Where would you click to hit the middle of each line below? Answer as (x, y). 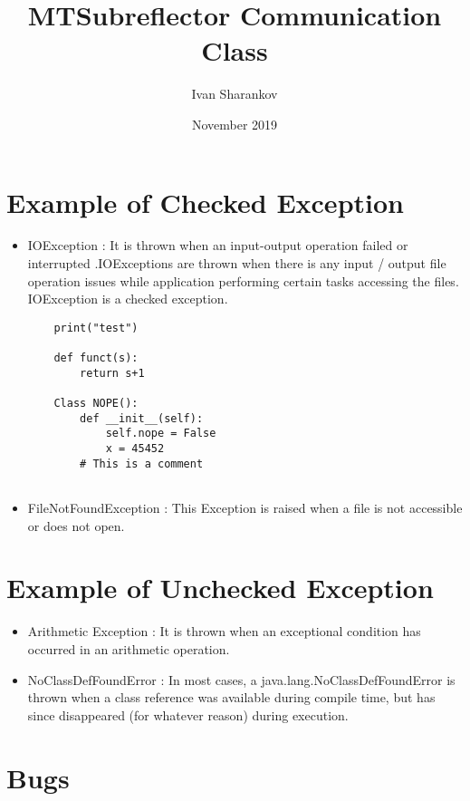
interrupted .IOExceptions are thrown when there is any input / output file (237, 263)
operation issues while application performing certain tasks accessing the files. (243, 280)
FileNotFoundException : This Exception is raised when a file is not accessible (245, 508)
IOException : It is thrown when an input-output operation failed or (218, 245)
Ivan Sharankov (235, 94)
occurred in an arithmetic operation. (129, 648)
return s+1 (112, 373)
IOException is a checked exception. (128, 299)
